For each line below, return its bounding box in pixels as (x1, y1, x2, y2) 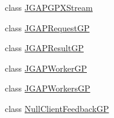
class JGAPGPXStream (5, 1, 93, 13)
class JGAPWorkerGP (5, 61, 87, 74)
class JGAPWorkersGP (5, 82, 90, 95)
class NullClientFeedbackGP (5, 102, 109, 114)
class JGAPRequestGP (5, 21, 90, 34)
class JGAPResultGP (5, 42, 84, 54)
